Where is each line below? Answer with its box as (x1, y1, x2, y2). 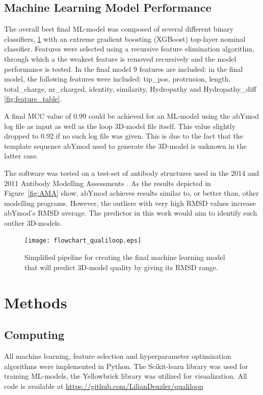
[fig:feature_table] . (4, 93, 62, 104)
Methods (4, 292, 67, 312)
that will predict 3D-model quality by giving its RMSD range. (24, 261, 218, 272)
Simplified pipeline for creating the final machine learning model (24, 252, 225, 262)
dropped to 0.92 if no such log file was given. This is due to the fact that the (4, 130, 243, 141)
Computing (4, 327, 65, 343)
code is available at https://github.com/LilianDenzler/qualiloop (4, 380, 203, 391)
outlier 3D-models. (4, 217, 62, 228)
